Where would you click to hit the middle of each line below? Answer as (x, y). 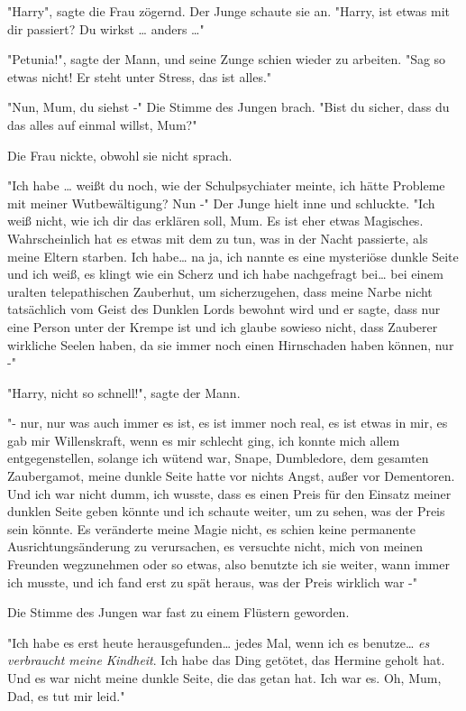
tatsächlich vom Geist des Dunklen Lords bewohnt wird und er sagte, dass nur (224, 309)
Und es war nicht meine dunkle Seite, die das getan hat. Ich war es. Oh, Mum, (224, 678)
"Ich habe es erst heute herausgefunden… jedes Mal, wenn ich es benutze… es (219, 642)
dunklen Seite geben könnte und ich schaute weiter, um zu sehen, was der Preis (226, 511)
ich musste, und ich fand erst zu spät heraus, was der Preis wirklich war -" (212, 582)
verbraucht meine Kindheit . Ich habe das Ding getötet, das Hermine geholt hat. (226, 660)
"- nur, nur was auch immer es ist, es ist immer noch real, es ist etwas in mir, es (228, 423)
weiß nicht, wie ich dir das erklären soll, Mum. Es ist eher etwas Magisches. (215, 221)
